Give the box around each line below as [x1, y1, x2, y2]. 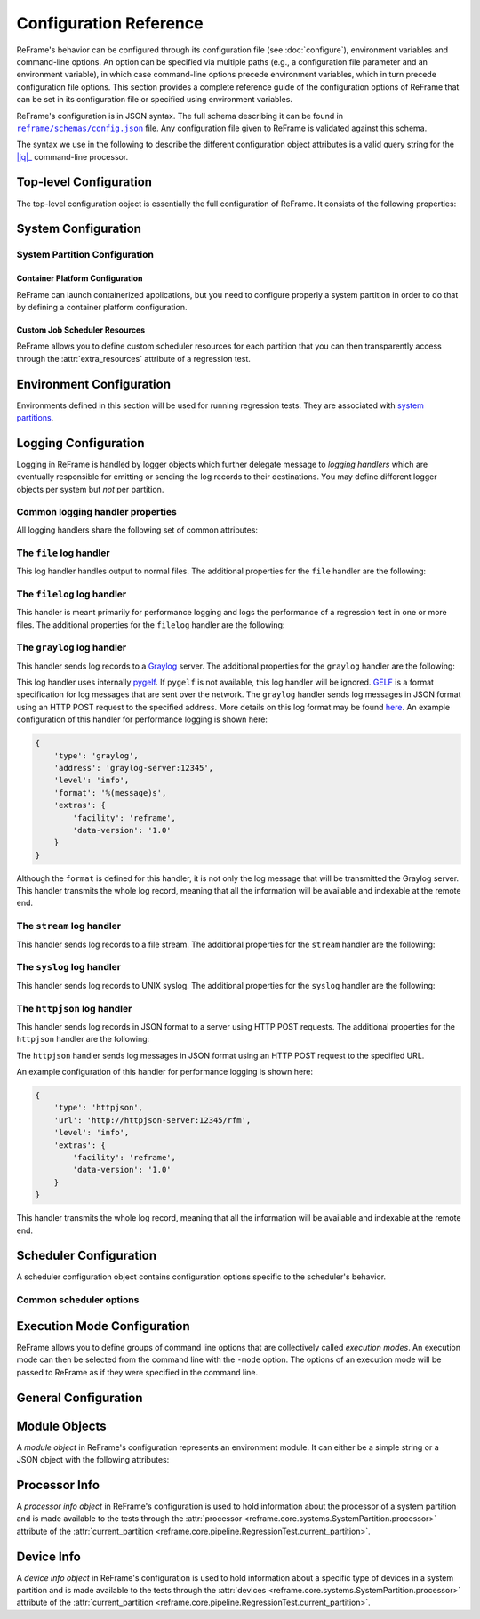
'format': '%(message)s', [53, 788, 167, 797]
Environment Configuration [16, 376, 171, 391]
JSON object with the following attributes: [16, 1455, 170, 1465]
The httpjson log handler [16, 1002, 132, 1014]
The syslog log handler [16, 961, 122, 974]
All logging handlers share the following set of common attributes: [16, 525, 258, 535]
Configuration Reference [16, 13, 204, 33]
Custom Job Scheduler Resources [16, 325, 146, 335]
